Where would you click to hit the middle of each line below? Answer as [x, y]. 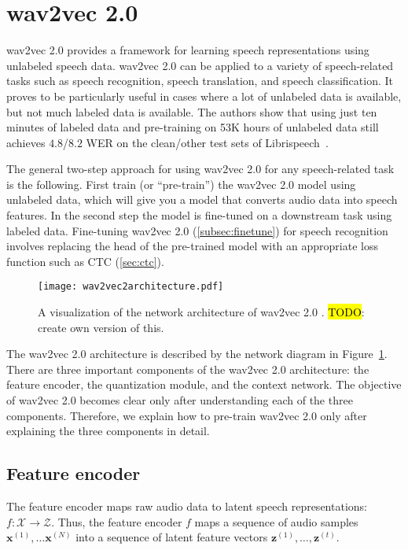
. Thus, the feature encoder [117, 521]
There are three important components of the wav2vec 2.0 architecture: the [188, 369]
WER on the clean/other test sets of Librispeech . [207, 142]
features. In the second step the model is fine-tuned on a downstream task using [199, 215]
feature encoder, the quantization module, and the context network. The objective [204, 384]
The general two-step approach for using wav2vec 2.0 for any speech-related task [200, 169]
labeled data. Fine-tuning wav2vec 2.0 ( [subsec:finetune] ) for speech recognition [197, 230]
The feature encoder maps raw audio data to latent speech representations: [187, 506]
